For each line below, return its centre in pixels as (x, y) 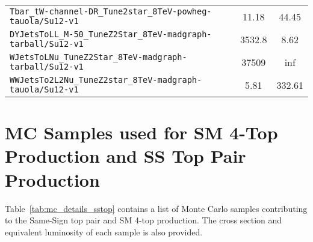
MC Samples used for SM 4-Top (141, 132)
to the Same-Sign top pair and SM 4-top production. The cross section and (144, 220)
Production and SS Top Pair (126, 156)
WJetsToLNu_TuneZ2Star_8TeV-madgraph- (98, 57)
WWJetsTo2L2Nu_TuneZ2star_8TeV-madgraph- (106, 80)
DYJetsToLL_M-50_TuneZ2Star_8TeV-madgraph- (111, 34)
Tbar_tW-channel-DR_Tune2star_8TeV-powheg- (111, 11)
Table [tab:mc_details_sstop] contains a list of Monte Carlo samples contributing (156, 208)
